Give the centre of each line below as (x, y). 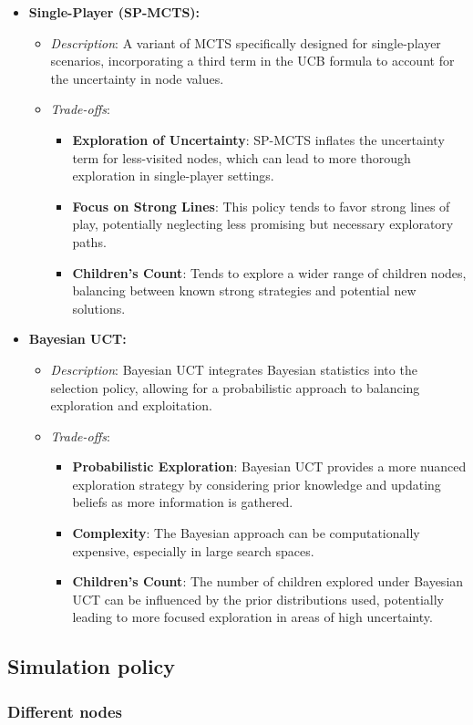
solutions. (99, 308)
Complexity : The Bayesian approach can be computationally (246, 533)
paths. (89, 241)
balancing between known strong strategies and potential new (244, 290)
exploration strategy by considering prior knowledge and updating (257, 484)
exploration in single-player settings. (173, 176)
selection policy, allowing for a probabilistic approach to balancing (235, 387)
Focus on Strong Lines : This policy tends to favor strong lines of (261, 206)
